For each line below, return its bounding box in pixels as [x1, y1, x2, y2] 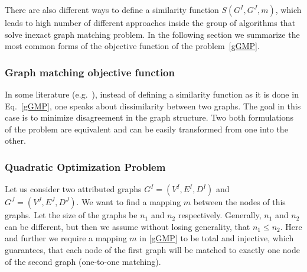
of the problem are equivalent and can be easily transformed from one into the [5, 122, 288, 135]
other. [5, 134, 26, 147]
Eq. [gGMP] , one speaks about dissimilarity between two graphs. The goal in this [5, 99, 301, 112]
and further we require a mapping [5, 232, 127, 244]
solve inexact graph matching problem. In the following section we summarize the [5, 28, 300, 40]
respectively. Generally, [178, 209, 262, 221]
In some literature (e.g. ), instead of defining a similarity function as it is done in [5, 88, 299, 100]
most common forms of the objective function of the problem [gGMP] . [5, 40, 260, 52]
